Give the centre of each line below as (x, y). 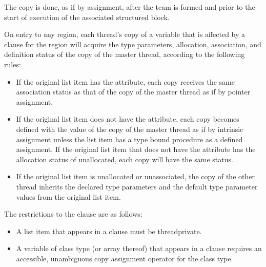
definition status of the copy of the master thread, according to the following (125, 54)
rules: (13, 64)
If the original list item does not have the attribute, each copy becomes (128, 119)
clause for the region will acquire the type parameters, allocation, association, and (133, 44)
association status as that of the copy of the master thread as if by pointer (133, 92)
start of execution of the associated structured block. (87, 17)
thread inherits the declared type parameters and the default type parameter (137, 186)
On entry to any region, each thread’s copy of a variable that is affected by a (125, 34)
